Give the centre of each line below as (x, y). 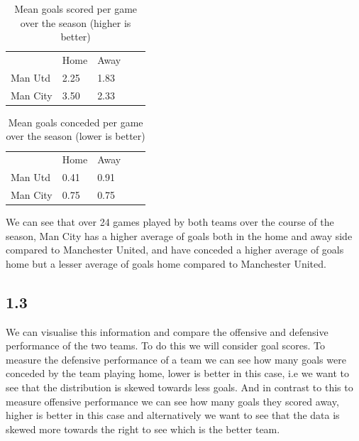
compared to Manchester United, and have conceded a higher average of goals (175, 250)
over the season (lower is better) (76, 136)
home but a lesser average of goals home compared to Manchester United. (166, 263)
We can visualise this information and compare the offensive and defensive (167, 331)
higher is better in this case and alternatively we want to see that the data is (173, 415)
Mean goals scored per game (76, 9)
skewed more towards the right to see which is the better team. (143, 429)
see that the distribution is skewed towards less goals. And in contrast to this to (179, 387)
